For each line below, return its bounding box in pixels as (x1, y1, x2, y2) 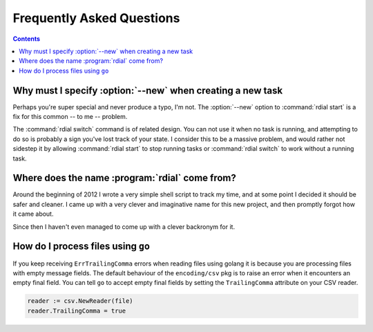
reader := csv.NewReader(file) (27, 297, 134, 305)
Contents (12, 35, 41, 43)
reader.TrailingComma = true (27, 306, 126, 315)
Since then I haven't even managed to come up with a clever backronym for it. (12, 222, 235, 231)
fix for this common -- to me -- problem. (12, 113, 128, 121)
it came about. (12, 210, 54, 218)
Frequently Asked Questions (12, 10, 180, 26)
